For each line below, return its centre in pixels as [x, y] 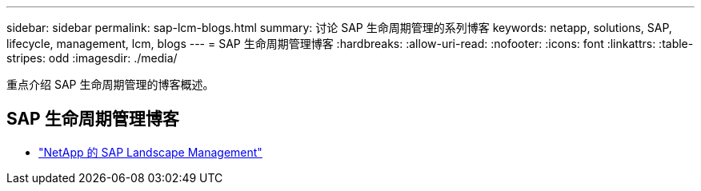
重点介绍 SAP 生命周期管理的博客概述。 [110, 84]
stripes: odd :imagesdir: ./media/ [92, 58]
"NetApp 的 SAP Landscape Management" [150, 152]
